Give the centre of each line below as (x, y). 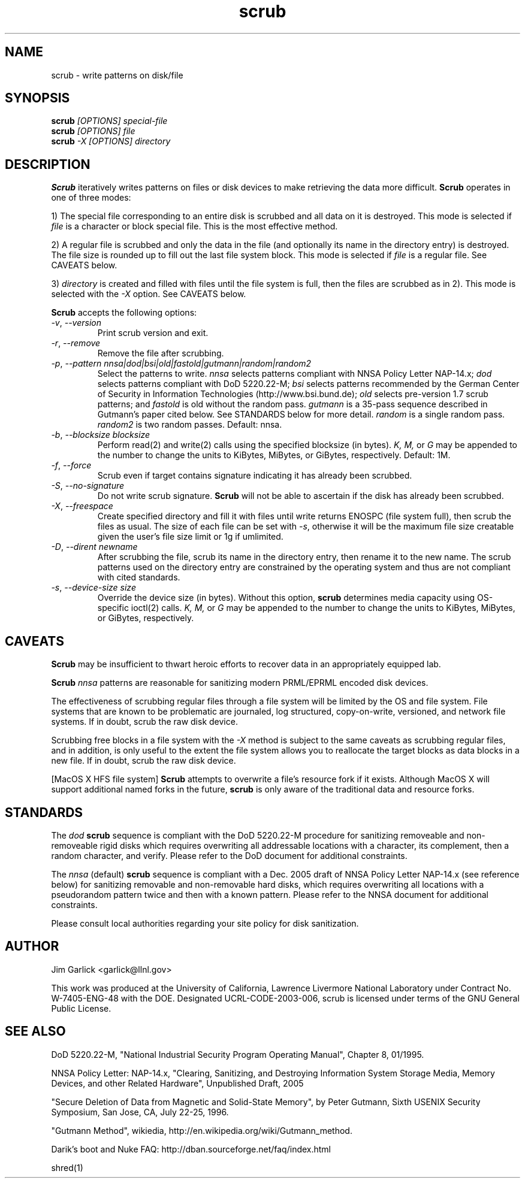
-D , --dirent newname (94, 547)
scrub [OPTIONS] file (93, 131)
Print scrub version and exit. (153, 333)
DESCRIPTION (48, 164)
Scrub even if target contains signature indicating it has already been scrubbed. (255, 476)
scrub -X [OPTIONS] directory (111, 141)
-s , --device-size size (93, 588)
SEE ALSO (35, 1031)
